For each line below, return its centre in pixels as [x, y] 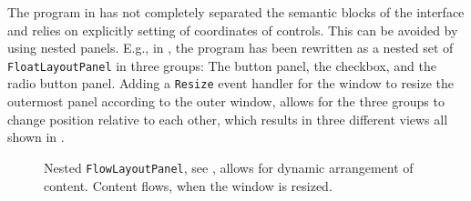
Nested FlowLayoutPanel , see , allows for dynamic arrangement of [229, 167]
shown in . [36, 137]
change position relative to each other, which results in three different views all [228, 119]
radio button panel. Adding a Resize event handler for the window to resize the [231, 83]
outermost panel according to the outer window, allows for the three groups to [226, 101]
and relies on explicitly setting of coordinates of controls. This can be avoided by [233, 30]
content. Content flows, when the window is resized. [188, 185]
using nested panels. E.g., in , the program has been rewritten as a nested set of [230, 48]
